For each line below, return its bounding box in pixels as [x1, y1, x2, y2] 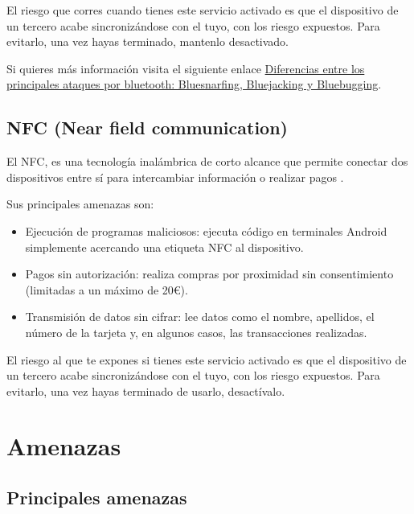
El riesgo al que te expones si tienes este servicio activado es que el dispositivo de [6, 351, 407, 368]
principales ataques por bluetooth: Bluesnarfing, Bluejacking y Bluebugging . [6, 76, 382, 93]
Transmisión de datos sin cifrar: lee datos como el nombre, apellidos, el [25, 308, 375, 325]
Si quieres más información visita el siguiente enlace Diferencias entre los [6, 60, 365, 76]
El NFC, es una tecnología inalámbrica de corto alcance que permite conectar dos [6, 153, 408, 170]
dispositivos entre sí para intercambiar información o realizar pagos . [6, 168, 344, 185]
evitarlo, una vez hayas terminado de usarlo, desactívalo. [6, 382, 285, 399]
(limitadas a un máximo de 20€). [25, 281, 188, 298]
